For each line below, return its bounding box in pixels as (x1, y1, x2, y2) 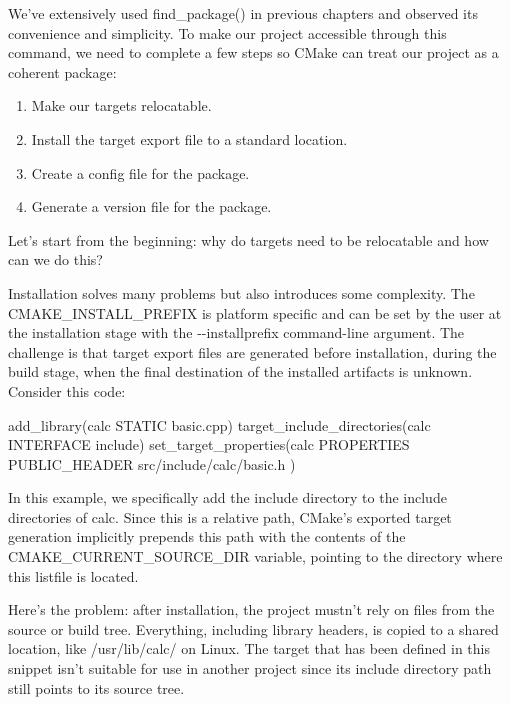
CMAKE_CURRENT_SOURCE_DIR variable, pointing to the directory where (8, 546, 503, 567)
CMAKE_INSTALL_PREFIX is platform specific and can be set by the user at (8, 302, 502, 323)
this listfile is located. (8, 565, 139, 586)
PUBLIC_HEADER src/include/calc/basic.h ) (8, 453, 296, 474)
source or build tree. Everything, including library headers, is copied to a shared (8, 618, 499, 639)
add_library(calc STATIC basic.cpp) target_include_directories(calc (8, 414, 431, 435)
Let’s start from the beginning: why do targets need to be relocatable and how (8, 229, 489, 250)
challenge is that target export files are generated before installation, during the (8, 341, 497, 362)
